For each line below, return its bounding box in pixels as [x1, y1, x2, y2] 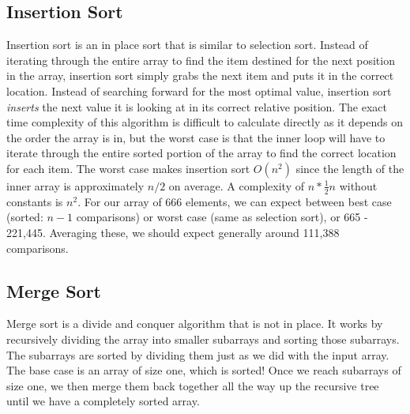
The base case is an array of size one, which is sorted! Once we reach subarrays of [6, 362, 401, 378]
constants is [6, 193, 63, 209]
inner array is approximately [6, 177, 145, 194]
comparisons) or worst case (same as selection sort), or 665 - [76, 209, 368, 225]
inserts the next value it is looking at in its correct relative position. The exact [6, 98, 387, 115]
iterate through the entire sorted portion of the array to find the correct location [6, 145, 397, 161]
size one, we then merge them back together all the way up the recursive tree [6, 377, 379, 393]
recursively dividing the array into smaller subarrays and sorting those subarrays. [6, 330, 400, 347]
